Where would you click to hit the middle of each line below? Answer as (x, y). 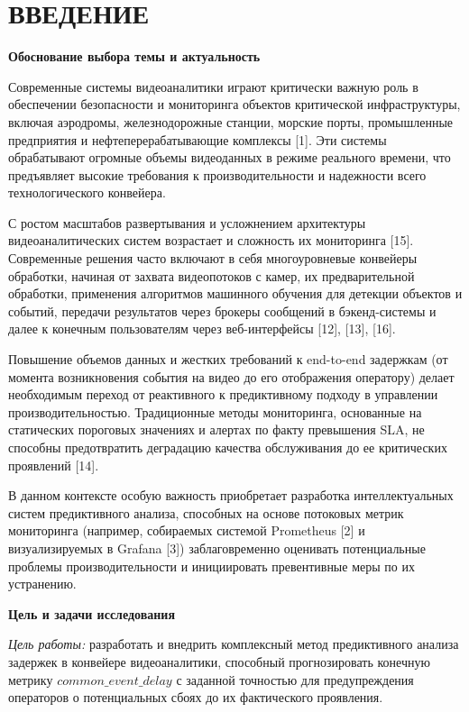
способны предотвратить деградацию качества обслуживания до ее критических (228, 447)
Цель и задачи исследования (92, 613)
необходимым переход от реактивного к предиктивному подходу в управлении (223, 394)
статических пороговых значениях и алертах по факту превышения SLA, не (216, 429)
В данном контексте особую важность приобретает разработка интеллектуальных (231, 495)
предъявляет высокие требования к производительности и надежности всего (217, 174)
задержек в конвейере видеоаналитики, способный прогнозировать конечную (219, 661)
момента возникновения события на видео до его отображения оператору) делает (231, 376)
